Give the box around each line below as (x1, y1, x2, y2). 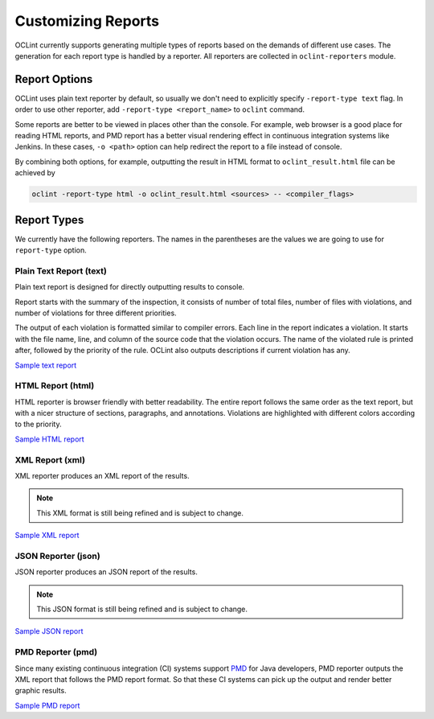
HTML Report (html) (14, 380, 95, 392)
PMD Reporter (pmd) (14, 647, 98, 658)
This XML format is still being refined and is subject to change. (36, 507, 244, 518)
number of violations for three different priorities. (14, 308, 177, 318)
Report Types (14, 213, 84, 227)
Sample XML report (14, 531, 80, 540)
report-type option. (14, 245, 88, 255)
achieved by (14, 168, 55, 178)
